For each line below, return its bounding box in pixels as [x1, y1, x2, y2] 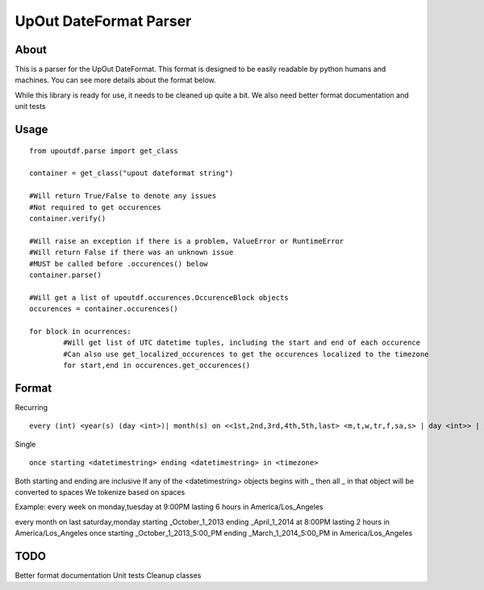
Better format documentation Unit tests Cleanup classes [15, 571, 202, 580]
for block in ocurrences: [29, 327, 132, 336]
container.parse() [29, 270, 102, 279]
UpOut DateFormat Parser [15, 12, 192, 30]
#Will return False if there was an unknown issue [29, 248, 234, 257]
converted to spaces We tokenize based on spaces [15, 487, 186, 496]
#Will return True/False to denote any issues [29, 191, 217, 201]
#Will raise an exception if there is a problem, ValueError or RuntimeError [29, 236, 344, 245]
